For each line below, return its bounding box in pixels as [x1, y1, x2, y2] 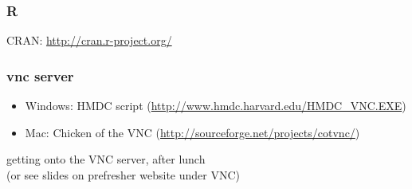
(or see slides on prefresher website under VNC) [6, 166, 240, 183]
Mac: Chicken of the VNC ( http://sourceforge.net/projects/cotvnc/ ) [25, 124, 360, 140]
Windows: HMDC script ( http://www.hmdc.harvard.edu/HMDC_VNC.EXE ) [25, 97, 406, 114]
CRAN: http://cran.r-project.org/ [6, 32, 172, 49]
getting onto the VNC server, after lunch [6, 151, 206, 167]
